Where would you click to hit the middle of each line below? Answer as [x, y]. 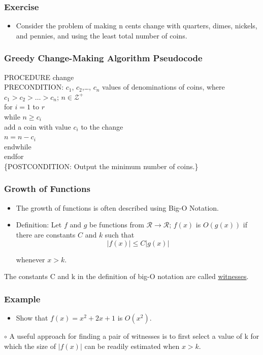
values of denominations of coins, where [163, 87]
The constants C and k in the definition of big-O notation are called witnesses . [126, 276]
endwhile [18, 146]
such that [120, 234]
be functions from [117, 225]
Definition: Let [39, 225]
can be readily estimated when [132, 346]
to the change [102, 126]
